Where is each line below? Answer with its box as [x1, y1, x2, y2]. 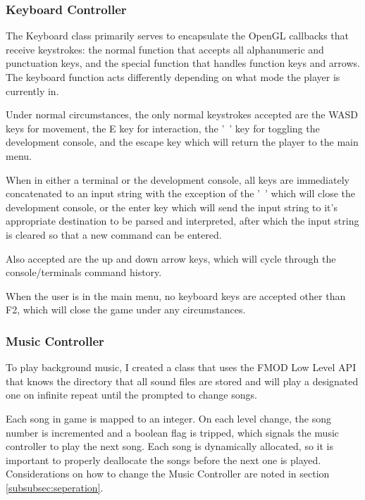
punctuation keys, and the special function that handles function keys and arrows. [6, 56, 360, 70]
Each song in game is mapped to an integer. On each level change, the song [6, 411, 332, 425]
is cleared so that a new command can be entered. [6, 227, 222, 242]
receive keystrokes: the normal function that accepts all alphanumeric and [6, 42, 324, 56]
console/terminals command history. [6, 265, 162, 280]
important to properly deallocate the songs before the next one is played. [6, 452, 321, 467]
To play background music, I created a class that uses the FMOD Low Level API [6, 360, 357, 375]
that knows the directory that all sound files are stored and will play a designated [6, 373, 359, 388]
